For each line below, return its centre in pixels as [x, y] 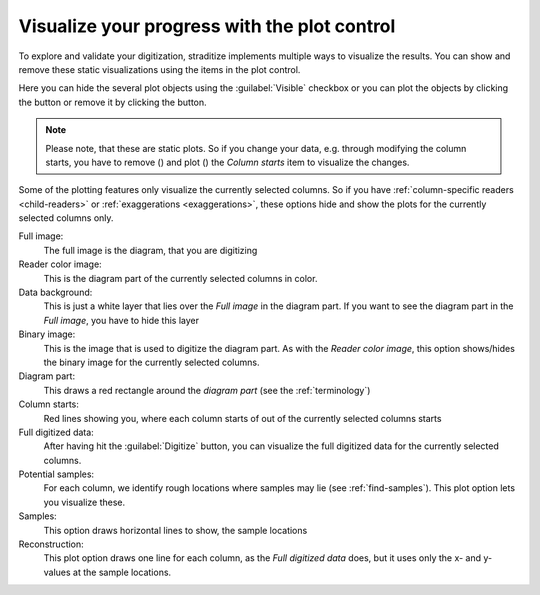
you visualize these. [84, 502]
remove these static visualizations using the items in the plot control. [159, 69]
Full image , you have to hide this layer [121, 320]
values [57, 572]
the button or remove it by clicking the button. [112, 102]
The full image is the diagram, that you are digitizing [150, 250]
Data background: [55, 292]
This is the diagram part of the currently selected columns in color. [180, 278]
